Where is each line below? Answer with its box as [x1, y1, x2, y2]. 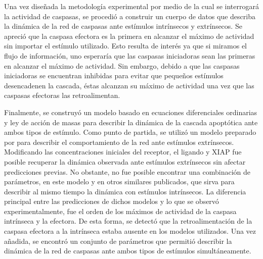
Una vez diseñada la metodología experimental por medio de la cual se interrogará [4, 1, 259, 11]
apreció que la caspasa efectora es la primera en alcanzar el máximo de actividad [4, 30, 254, 41]
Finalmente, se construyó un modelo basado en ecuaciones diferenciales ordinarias [4, 107, 257, 117]
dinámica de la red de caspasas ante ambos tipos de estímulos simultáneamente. [4, 245, 251, 256]
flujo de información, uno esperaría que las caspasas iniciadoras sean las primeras [4, 50, 255, 61]
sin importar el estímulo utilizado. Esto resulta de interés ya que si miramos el [4, 40, 247, 51]
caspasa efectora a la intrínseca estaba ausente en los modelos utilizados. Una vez [4, 226, 256, 236]
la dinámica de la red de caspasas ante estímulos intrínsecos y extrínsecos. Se [4, 21, 242, 31]
